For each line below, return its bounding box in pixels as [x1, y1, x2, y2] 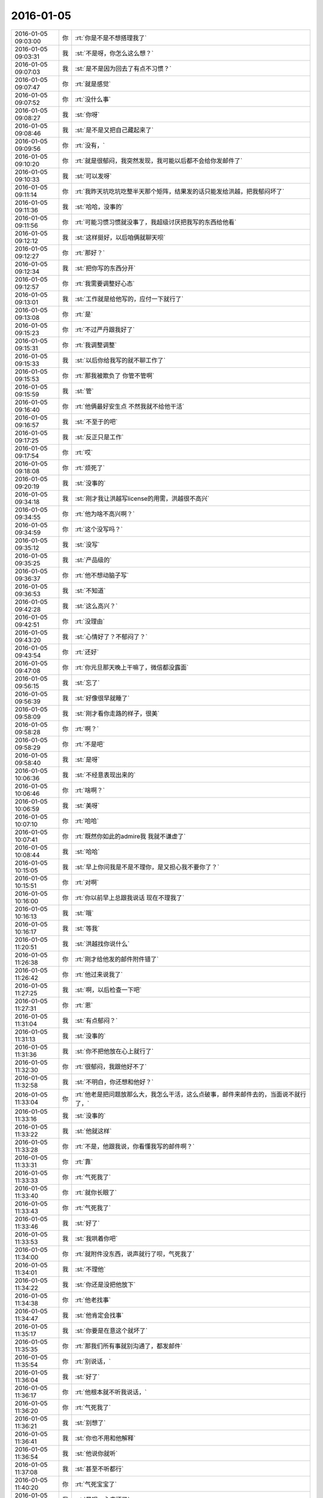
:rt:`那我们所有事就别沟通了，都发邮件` [75, 1342, 183, 1350]
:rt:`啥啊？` [75, 786, 105, 794]
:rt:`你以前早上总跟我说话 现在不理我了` [75, 893, 185, 902]
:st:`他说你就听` [75, 1449, 118, 1457]
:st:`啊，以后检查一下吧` [75, 986, 142, 994]
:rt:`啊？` [75, 724, 99, 733]
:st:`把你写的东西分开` [75, 264, 136, 272]
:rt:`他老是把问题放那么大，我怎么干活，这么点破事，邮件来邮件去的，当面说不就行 [75, 1090, 307, 1098]
